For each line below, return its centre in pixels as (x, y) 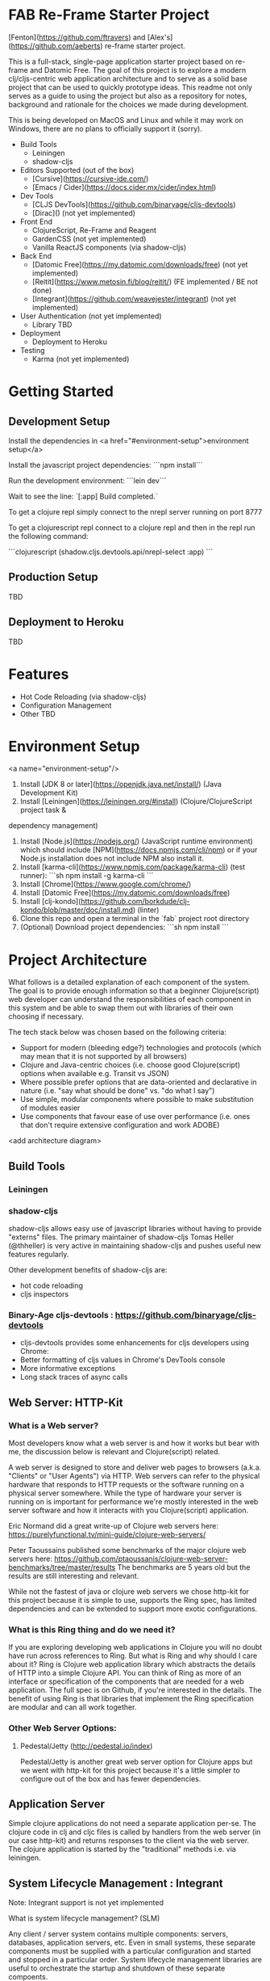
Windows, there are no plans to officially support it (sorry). (106, 128)
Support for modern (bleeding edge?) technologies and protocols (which (141, 1048)
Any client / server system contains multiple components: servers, (118, 1934)
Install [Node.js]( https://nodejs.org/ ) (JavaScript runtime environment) (137, 841)
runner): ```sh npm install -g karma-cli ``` (87, 876)
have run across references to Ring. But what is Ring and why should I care (133, 1656)
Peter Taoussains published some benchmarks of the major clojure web (127, 1550)
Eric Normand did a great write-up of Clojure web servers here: (114, 1525)
